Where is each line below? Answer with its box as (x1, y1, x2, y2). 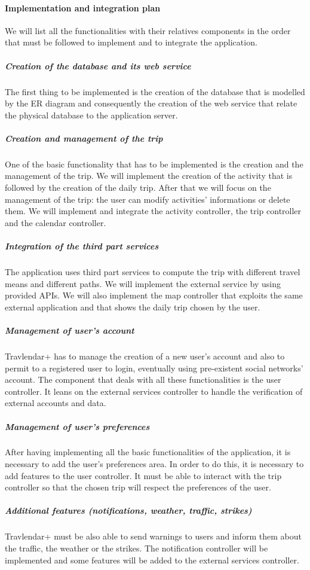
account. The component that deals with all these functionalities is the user (5, 373, 281, 386)
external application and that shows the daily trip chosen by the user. (5, 300, 260, 313)
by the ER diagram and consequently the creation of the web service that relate (5, 97, 297, 109)
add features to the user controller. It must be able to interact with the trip (5, 469, 282, 481)
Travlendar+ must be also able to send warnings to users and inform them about (5, 530, 302, 542)
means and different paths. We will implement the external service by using (5, 277, 281, 289)
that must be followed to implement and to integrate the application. (5, 36, 257, 48)
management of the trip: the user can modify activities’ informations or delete (5, 193, 290, 205)
